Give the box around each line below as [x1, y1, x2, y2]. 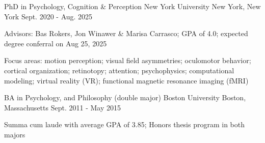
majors [4, 129, 25, 139]
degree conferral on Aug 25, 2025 [4, 38, 107, 48]
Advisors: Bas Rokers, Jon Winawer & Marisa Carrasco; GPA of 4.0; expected [4, 28, 248, 39]
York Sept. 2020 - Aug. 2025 [4, 11, 93, 21]
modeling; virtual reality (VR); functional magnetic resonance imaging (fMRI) [4, 75, 249, 85]
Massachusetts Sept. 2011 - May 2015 [4, 102, 121, 112]
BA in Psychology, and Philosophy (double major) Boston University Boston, [4, 92, 246, 103]
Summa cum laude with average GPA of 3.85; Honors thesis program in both [4, 119, 245, 130]
